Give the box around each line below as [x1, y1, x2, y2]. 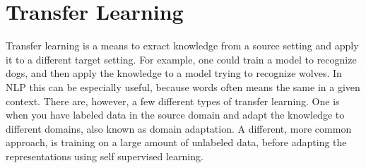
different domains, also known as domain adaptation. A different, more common [6, 121, 352, 136]
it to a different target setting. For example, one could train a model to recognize [6, 52, 357, 66]
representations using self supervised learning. [6, 148, 203, 163]
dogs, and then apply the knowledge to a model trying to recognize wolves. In [6, 66, 342, 80]
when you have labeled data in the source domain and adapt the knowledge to [6, 107, 345, 122]
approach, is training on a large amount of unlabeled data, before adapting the [6, 135, 347, 150]
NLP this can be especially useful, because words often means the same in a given [6, 79, 360, 94]
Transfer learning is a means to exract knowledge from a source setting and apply [6, 38, 359, 53]
